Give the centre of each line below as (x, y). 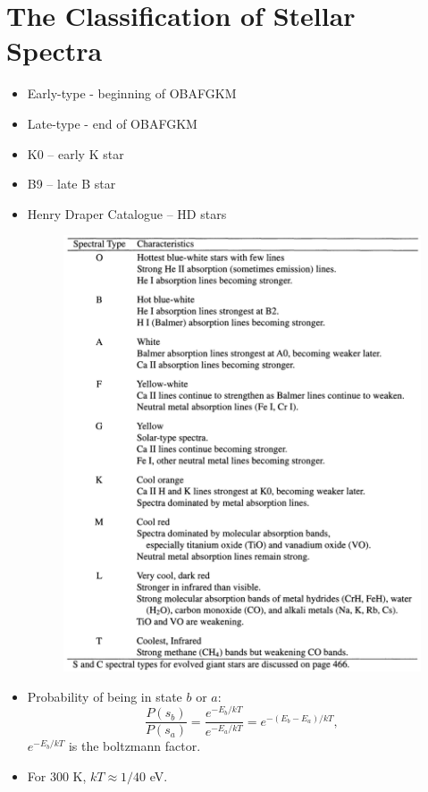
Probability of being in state (105, 696)
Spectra (55, 51)
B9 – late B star (71, 184)
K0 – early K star (76, 153)
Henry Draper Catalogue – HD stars (127, 213)
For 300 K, (57, 776)
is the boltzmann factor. (134, 746)
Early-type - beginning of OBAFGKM (132, 93)
